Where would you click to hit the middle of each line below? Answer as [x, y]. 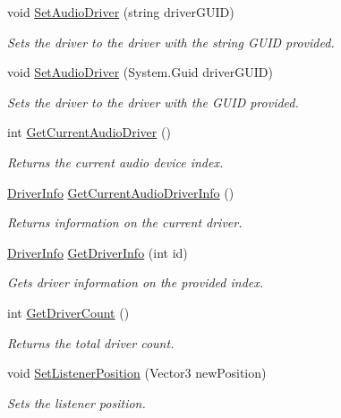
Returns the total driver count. [91, 342]
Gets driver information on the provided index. [136, 282]
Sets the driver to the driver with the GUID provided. [153, 102]
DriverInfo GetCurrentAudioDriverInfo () [121, 192]
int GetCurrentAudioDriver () [89, 132]
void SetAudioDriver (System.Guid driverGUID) [140, 72]
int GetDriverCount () [68, 312]
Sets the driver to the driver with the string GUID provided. [171, 42]
